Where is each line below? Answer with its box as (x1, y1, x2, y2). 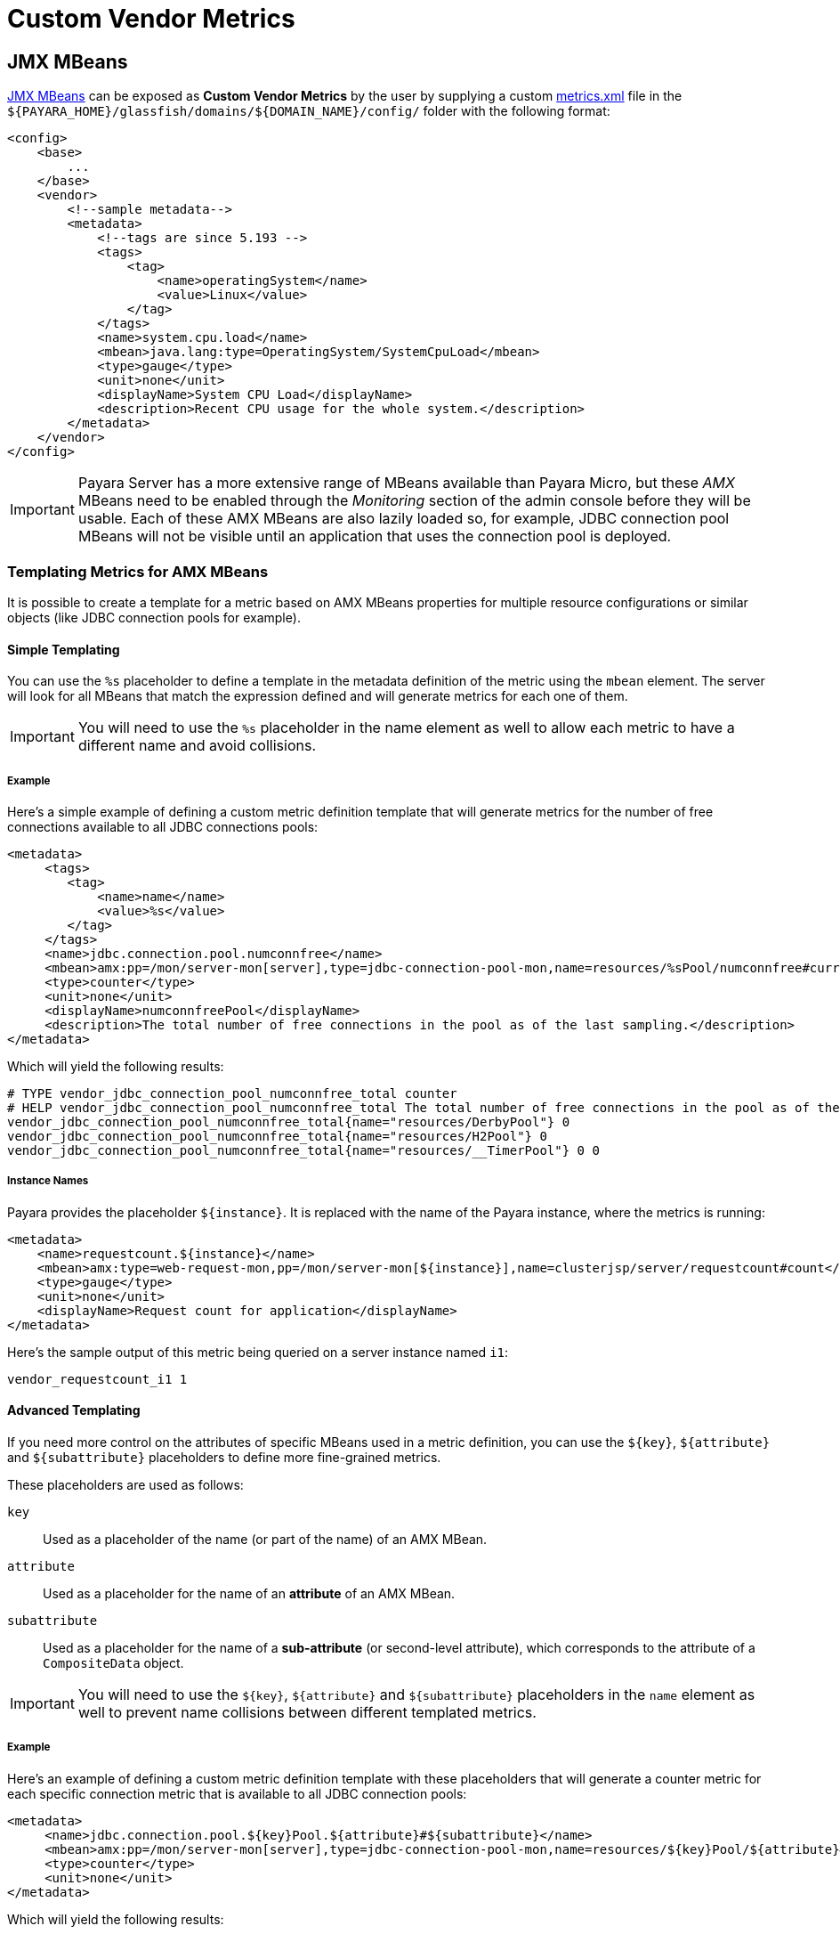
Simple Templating (7, 641, 120, 657)
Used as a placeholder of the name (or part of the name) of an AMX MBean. (43, 1531, 488, 1547)
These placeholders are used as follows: (7, 1476, 244, 1492)
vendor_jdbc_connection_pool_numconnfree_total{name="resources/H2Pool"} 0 (7, 1128, 547, 1143)
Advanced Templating (7, 1402, 141, 1418)
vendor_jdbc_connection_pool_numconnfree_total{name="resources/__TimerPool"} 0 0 (7, 1142, 600, 1158)
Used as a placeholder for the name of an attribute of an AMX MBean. (43, 1585, 456, 1601)
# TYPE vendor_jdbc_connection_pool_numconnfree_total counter (7, 1085, 457, 1101)
